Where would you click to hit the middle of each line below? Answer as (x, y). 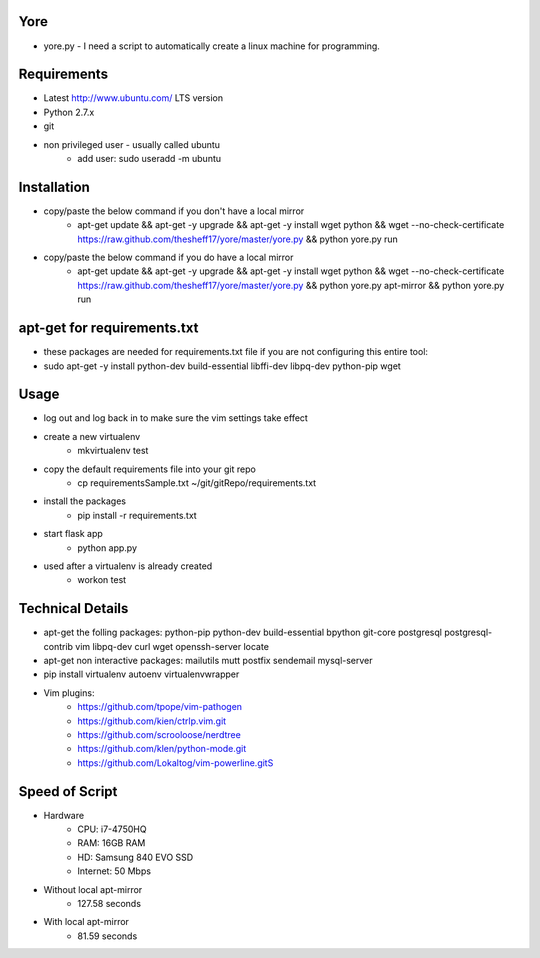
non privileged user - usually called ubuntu (131, 144)
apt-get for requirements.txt (108, 328)
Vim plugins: (69, 692)
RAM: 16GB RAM (111, 843)
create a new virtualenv (92, 436)
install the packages (85, 501)
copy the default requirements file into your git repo (150, 469)
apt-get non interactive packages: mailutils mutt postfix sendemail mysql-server (208, 661)
